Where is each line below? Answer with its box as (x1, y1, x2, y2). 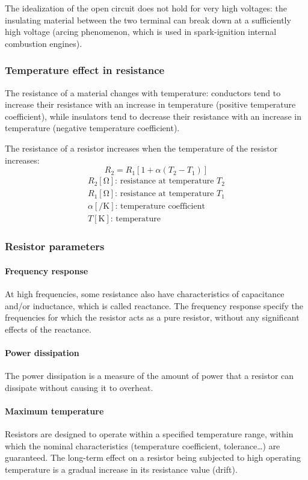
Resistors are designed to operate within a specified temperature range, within (5, 428, 294, 440)
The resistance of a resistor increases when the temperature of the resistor (5, 141, 278, 154)
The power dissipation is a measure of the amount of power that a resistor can (5, 369, 294, 382)
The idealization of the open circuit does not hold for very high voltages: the (5, 2, 287, 14)
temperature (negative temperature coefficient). (5, 122, 180, 134)
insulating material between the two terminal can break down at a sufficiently (5, 13, 291, 26)
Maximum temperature (5, 404, 104, 417)
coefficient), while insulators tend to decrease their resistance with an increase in (5, 109, 301, 122)
